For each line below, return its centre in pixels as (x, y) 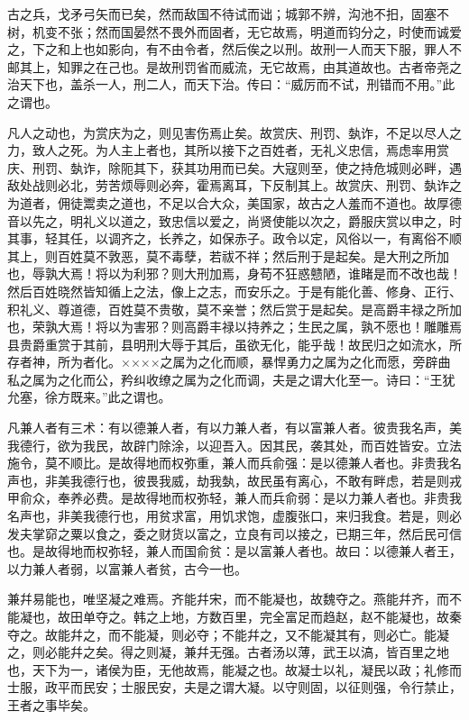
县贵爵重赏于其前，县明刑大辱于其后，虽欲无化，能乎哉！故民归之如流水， (228, 344)
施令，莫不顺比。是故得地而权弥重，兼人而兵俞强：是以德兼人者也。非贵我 (228, 463)
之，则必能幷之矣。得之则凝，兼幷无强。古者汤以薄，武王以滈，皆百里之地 (228, 652)
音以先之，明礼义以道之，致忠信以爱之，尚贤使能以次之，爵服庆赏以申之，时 (234, 220)
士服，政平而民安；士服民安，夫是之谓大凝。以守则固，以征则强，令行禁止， (234, 687)
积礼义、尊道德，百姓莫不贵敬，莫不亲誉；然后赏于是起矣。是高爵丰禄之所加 (234, 309)
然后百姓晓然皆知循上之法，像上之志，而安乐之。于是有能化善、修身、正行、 (234, 291)
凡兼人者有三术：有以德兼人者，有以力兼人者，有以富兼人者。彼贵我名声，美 (234, 428)
